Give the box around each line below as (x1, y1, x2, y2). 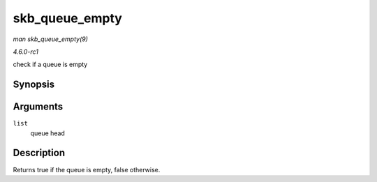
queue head (30, 129, 66, 137)
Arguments (13, 101, 64, 113)
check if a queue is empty (13, 60, 88, 69)
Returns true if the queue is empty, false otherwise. (13, 165, 161, 174)
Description (13, 147, 66, 159)
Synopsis (13, 79, 55, 91)
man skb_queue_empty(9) (13, 35, 89, 43)
